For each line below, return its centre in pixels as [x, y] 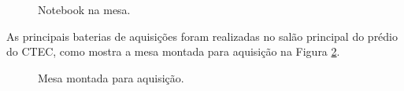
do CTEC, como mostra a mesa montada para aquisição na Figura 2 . [173, 51]
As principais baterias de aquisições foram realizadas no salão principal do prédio [202, 36]
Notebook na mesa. [84, 9]
